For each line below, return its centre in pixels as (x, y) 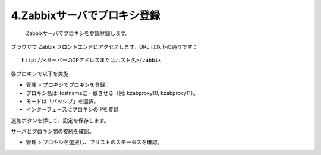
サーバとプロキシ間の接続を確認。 (53, 131)
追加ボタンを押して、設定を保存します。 (60, 120)
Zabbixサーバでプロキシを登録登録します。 (78, 33)
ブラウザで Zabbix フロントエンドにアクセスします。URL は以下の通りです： (104, 46)
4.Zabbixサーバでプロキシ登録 (86, 15)
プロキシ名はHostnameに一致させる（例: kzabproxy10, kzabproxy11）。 (112, 93)
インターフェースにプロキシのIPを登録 (72, 109)
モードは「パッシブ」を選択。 (62, 101)
